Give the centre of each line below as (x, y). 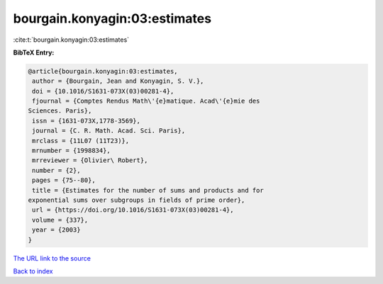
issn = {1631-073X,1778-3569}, (87, 121)
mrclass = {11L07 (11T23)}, (81, 141)
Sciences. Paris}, (60, 111)
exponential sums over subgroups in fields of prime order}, (137, 200)
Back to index (33, 271)
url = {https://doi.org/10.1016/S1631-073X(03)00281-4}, (133, 210)
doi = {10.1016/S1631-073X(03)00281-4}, (103, 91)
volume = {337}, (60, 220)
